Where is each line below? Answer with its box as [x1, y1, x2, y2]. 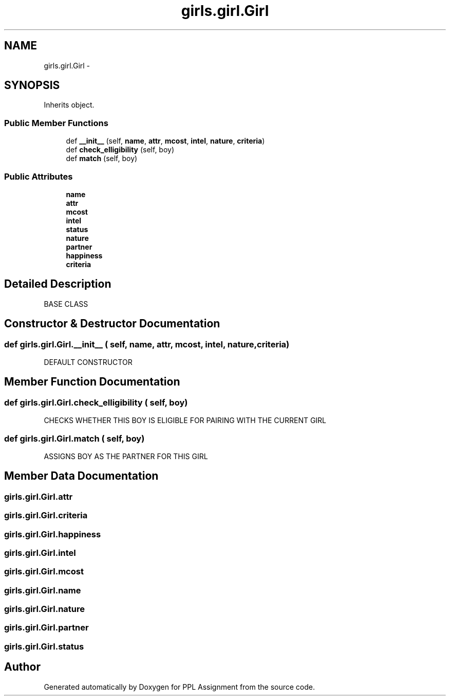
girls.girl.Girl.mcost [4, 566, 84, 577]
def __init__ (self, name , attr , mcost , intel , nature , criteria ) [66, 136, 265, 146]
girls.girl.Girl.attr [4, 491, 73, 502]
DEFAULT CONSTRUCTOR [44, 358, 133, 366]
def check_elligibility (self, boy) [66, 145, 175, 154]
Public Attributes [4, 171, 73, 182]
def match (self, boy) [66, 154, 138, 163]
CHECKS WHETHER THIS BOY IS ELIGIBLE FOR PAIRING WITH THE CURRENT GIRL [44, 416, 327, 425]
